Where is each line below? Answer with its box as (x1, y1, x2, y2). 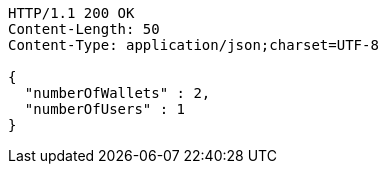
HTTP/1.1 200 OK (8, 5, 135, 21)
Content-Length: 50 (8, 21, 160, 37)
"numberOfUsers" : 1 (24, 101, 186, 117)
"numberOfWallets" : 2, (24, 85, 211, 101)
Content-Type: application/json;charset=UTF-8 (8, 37, 379, 53)
